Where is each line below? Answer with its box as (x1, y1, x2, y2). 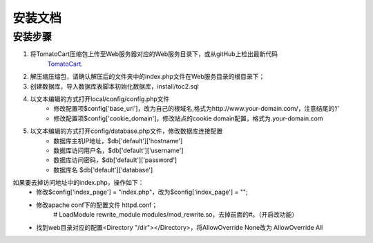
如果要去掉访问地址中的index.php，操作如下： (12, 179, 144, 187)
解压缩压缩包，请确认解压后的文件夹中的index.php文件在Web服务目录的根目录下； (30, 73, 265, 81)
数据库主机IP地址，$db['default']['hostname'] (53, 136, 183, 145)
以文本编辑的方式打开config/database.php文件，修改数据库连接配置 (30, 127, 223, 135)
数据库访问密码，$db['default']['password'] (53, 156, 178, 164)
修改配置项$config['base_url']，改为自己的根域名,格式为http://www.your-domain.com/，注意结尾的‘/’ (53, 105, 340, 113)
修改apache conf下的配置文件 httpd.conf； (36, 201, 158, 209)
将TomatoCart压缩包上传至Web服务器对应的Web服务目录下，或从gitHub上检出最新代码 (30, 50, 278, 58)
